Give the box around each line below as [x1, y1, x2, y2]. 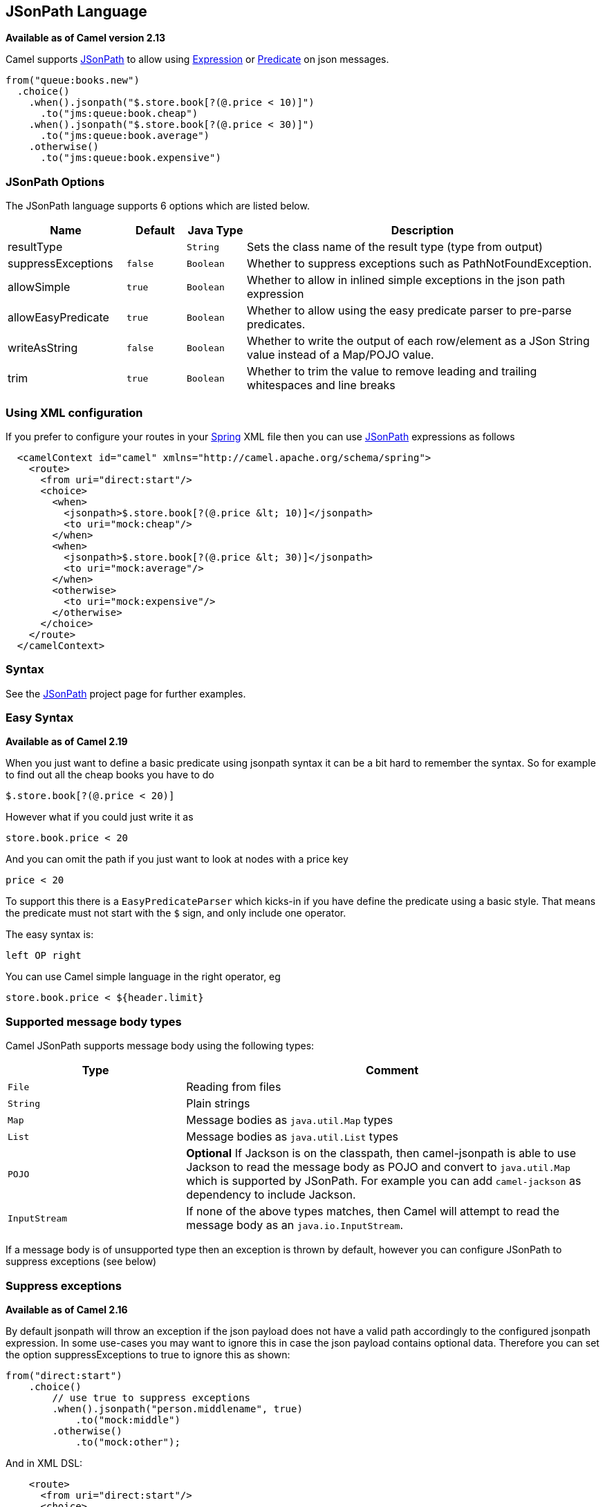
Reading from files [186, 1080, 281, 1094]
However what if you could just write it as [6, 811, 194, 823]
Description [391, 223, 454, 238]
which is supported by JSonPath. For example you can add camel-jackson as [186, 1174, 581, 1188]
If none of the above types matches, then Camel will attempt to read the [186, 1204, 559, 1219]
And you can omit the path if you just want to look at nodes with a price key [6, 853, 348, 865]
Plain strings [186, 1096, 250, 1111]
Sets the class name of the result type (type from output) [247, 240, 543, 254]
